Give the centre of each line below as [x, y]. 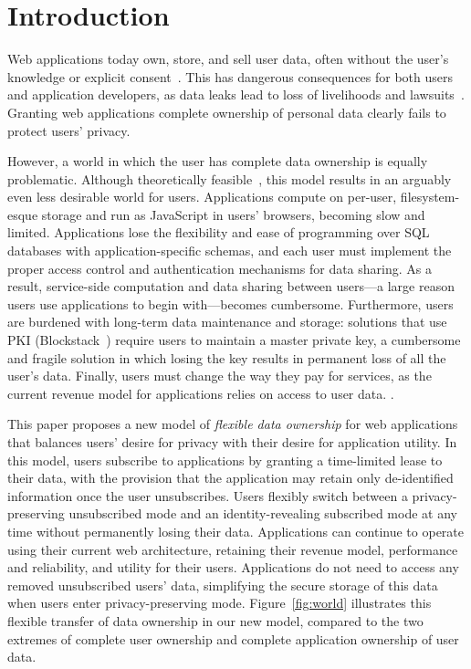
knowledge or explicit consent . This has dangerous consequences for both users [230, 76]
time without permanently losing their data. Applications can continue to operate [236, 531]
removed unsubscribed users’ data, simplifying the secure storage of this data [223, 585]
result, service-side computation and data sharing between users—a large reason [231, 286]
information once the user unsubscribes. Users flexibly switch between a [208, 495]
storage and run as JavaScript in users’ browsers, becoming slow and [233, 214]
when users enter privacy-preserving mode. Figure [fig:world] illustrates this [220, 603]
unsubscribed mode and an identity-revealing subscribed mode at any [263, 513]
